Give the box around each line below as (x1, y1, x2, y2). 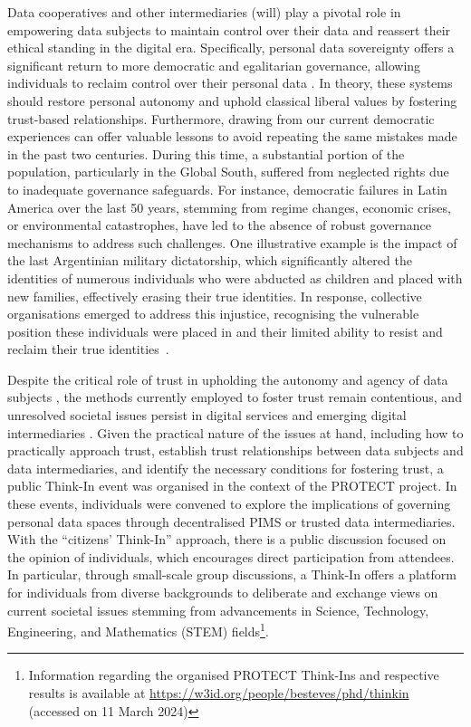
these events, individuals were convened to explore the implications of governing (7, 494, 451, 513)
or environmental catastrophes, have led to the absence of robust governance (7, 215, 431, 234)
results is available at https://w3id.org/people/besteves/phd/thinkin (28, 684, 409, 703)
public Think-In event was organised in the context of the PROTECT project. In (7, 476, 457, 495)
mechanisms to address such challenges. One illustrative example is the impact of (7, 233, 457, 252)
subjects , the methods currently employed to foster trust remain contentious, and (7, 387, 462, 407)
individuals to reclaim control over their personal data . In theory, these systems (7, 73, 453, 92)
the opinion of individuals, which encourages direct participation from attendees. (7, 547, 455, 566)
